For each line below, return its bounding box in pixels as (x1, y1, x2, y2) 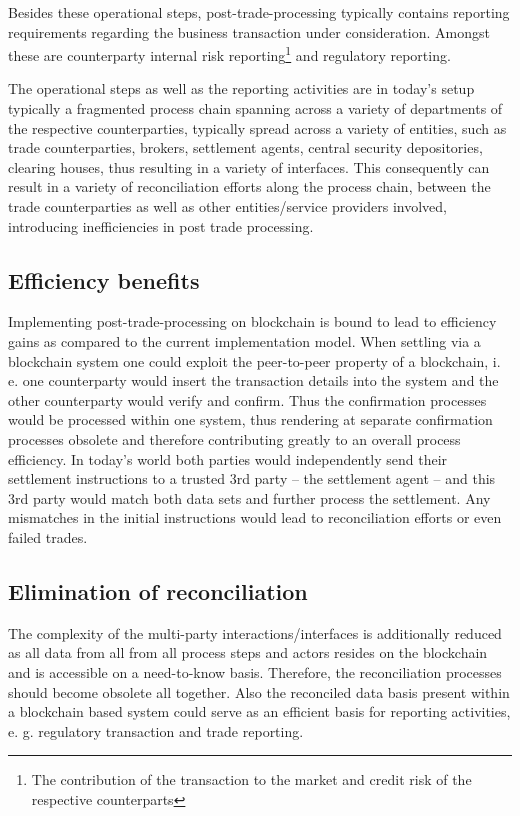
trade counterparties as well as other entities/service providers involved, (8, 196, 447, 216)
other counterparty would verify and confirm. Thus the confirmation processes (8, 389, 487, 410)
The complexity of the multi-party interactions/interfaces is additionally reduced (8, 622, 502, 643)
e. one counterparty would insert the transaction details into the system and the (8, 370, 499, 391)
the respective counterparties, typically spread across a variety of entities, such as (8, 117, 507, 138)
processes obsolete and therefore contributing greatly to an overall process (8, 428, 461, 449)
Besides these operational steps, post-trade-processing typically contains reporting (8, 2, 510, 22)
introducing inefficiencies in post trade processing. (8, 215, 314, 236)
